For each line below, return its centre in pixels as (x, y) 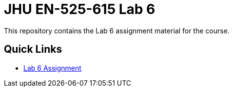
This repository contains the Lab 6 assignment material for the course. (117, 30)
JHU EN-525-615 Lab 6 (80, 9)
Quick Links (33, 49)
